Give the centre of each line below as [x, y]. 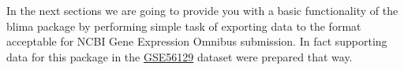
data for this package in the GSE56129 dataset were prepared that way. [180, 56]
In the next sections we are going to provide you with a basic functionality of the [202, 10]
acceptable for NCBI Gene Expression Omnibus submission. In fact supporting [197, 41]
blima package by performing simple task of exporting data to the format [184, 26]
